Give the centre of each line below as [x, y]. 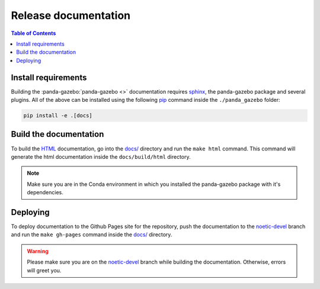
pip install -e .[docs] [58, 115]
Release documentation [71, 15]
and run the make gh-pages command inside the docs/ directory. [92, 235]
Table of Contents [33, 33]
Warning [38, 251]
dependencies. [45, 192]
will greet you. [44, 270]
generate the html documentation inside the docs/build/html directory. [101, 156]
